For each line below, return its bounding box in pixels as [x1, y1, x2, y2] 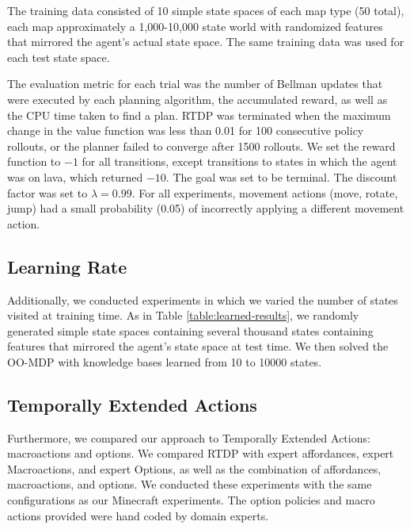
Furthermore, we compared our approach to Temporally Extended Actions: [7, 429, 370, 446]
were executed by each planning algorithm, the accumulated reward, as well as [7, 90, 388, 107]
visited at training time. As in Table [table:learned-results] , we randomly [7, 307, 359, 324]
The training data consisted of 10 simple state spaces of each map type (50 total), [7, 2, 404, 18]
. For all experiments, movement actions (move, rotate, [131, 184, 398, 201]
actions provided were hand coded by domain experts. [7, 507, 269, 523]
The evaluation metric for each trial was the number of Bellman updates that [7, 75, 383, 92]
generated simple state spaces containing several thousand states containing [7, 322, 374, 339]
